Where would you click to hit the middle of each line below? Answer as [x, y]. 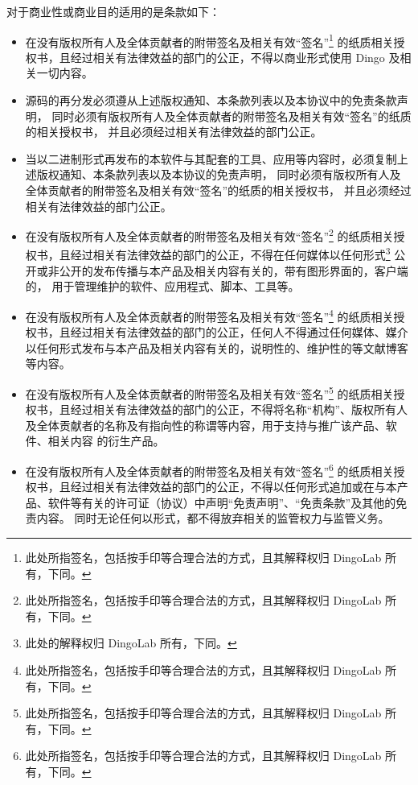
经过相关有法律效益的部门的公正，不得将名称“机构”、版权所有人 [239, 409]
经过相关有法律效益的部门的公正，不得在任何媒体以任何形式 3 [230, 254]
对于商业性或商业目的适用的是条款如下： [113, 11]
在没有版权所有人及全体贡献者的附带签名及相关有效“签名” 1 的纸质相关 [209, 40]
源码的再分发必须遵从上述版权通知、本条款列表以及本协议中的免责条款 [211, 100]
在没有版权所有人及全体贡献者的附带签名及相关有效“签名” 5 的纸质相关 [209, 392]
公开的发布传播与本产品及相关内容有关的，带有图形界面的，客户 [228, 270]
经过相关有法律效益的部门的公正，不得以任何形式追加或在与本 [234, 487]
